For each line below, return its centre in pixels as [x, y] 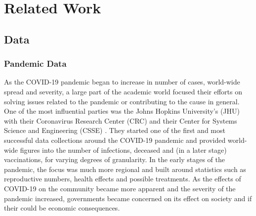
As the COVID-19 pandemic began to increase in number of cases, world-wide [122, 82]
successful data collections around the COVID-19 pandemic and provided [115, 140]
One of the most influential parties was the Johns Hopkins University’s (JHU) [122, 111]
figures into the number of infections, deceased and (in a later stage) [123, 150]
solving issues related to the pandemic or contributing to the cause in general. [122, 101]
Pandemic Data [35, 64]
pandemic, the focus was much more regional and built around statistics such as [125, 169]
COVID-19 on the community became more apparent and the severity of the [120, 188]
